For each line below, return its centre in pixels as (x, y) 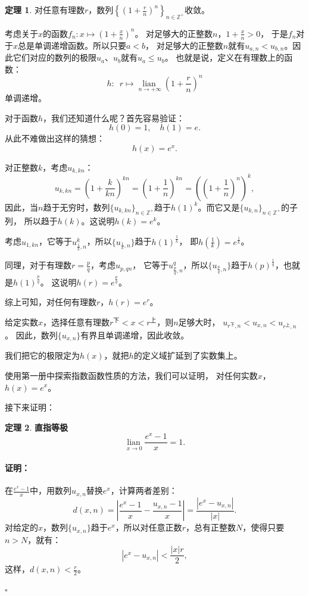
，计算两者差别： (144, 490)
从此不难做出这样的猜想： (55, 138)
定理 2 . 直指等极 (36, 427)
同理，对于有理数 (38, 265)
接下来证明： (30, 407)
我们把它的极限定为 (42, 355)
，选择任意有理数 (77, 321)
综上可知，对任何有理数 (51, 302)
